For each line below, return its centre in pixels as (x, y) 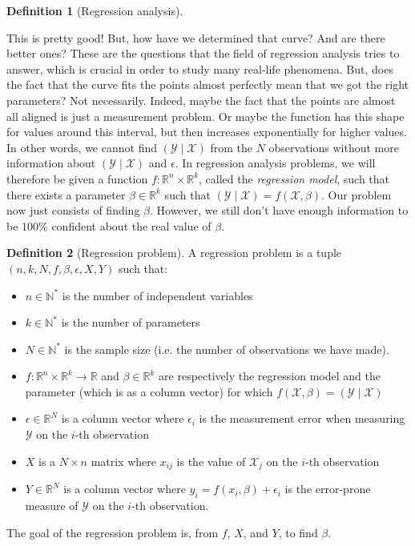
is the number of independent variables (157, 295)
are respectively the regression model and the (270, 376)
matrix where (124, 461)
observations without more (334, 147)
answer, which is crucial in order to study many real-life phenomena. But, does (200, 68)
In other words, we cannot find (82, 147)
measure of (52, 505)
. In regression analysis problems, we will (275, 163)
